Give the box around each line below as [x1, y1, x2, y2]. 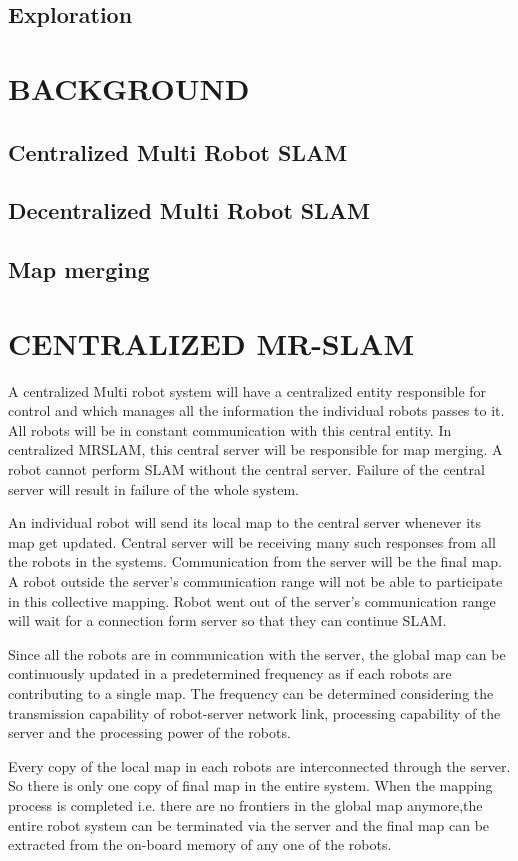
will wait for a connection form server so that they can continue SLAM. [8, 610, 447, 631]
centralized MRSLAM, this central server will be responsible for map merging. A [8, 439, 503, 460]
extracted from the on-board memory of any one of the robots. [8, 834, 392, 855]
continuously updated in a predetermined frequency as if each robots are [8, 663, 452, 684]
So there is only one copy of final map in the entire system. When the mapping [8, 775, 493, 796]
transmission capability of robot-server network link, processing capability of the [8, 702, 501, 723]
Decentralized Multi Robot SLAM [8, 195, 370, 226]
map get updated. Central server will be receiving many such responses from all [8, 531, 496, 552]
